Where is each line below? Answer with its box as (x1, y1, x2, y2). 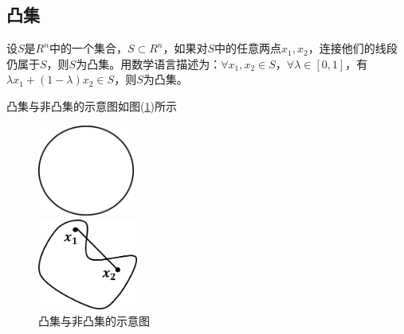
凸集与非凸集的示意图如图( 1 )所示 (6, 97, 177, 114)
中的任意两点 (214, 40, 282, 56)
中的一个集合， (49, 40, 127, 56)
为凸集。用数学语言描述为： (76, 55, 222, 72)
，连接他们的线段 (308, 40, 398, 56)
